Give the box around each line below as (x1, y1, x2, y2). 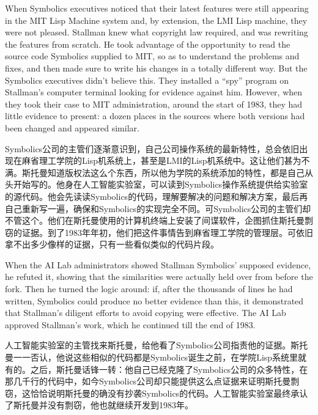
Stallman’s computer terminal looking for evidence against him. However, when (5, 86, 303, 98)
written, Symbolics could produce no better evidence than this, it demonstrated (5, 294, 304, 307)
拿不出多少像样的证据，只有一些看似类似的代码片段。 (5, 238, 219, 251)
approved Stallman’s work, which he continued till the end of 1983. (5, 318, 256, 331)
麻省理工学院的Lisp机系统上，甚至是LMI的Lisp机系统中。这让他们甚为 (21, 154, 301, 167)
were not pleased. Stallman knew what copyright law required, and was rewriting (5, 26, 308, 39)
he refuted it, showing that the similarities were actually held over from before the (5, 270, 313, 283)
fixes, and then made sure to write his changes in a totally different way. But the (5, 61, 308, 74)
